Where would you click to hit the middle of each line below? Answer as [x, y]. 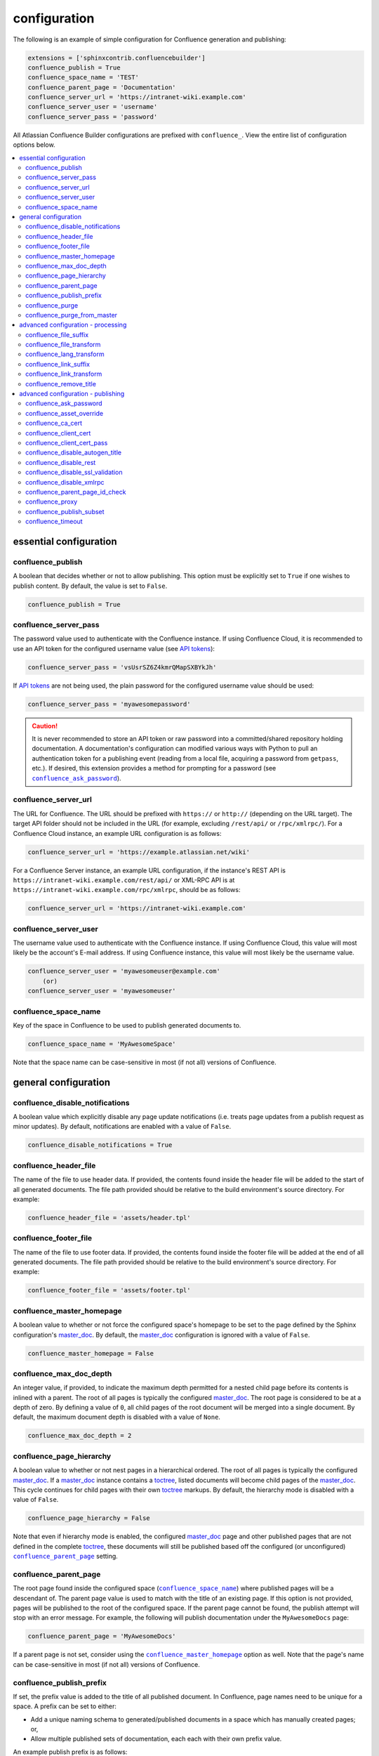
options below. [34, 145]
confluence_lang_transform [65, 354]
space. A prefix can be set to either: [65, 1706]
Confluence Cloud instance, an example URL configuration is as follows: [117, 833]
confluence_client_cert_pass [67, 443]
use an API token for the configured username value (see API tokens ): [114, 648]
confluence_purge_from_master [72, 315]
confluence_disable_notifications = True [100, 1145]
